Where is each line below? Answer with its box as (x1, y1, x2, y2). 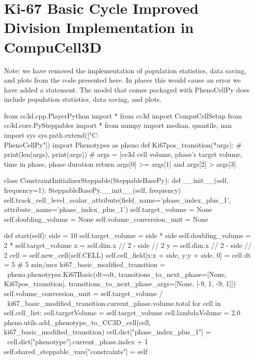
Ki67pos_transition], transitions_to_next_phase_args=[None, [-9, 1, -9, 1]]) (4, 278, 236, 289)
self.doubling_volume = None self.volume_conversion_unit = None (4, 213, 208, 224)
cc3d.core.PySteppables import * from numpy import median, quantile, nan (4, 120, 232, 130)
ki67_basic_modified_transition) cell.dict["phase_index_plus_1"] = (4, 327, 211, 337)
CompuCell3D (4, 36, 102, 57)
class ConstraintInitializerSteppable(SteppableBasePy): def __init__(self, (4, 175, 228, 185)
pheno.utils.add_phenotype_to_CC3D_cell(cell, (4, 317, 151, 327)
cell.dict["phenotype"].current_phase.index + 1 (7, 336, 148, 346)
